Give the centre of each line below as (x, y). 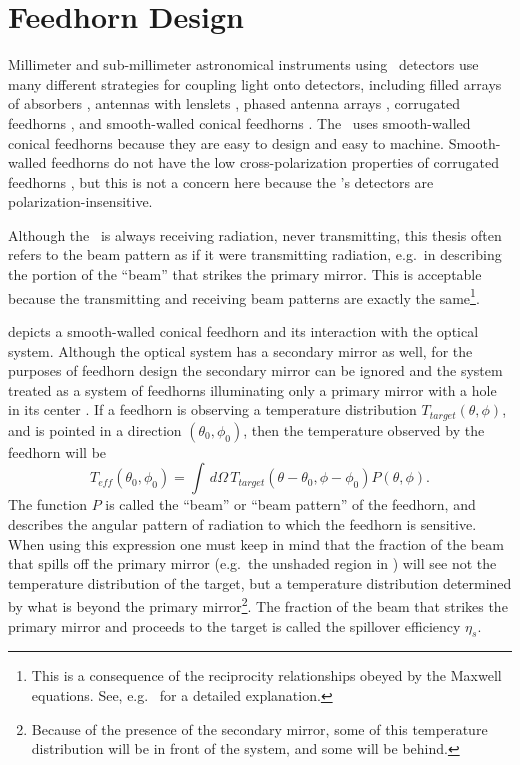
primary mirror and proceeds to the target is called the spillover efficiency (234, 625)
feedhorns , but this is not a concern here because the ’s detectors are (221, 181)
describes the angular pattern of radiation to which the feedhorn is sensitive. (242, 523)
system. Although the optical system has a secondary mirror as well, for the (240, 350)
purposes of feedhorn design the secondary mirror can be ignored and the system (255, 370)
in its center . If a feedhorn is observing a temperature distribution (212, 409)
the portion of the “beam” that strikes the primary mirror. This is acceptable (245, 274)
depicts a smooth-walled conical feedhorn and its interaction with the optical (243, 330)
